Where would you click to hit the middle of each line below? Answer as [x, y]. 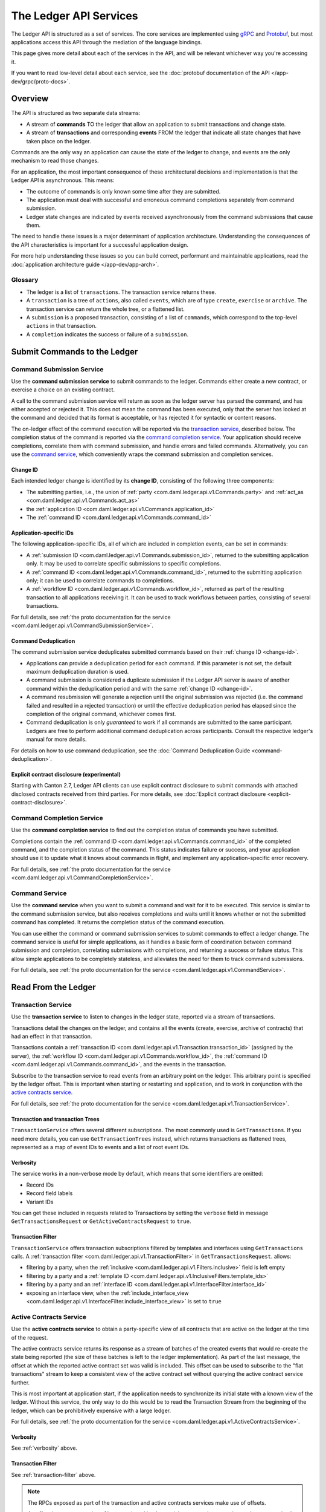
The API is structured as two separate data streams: [76, 113]
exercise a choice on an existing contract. [63, 389]
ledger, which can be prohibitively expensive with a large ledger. [91, 1410]
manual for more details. [56, 739]
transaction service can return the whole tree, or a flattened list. [106, 309]
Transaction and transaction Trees [55, 1119]
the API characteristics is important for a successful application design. [100, 244]
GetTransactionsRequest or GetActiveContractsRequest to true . [101, 1221]
